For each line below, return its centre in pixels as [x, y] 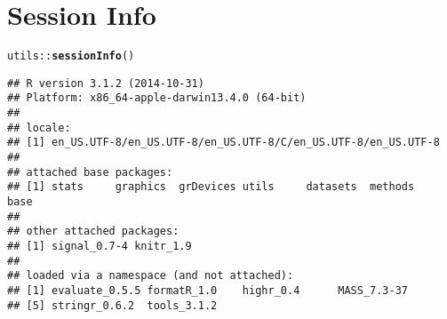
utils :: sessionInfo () [71, 56]
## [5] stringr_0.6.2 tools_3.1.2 [112, 305]
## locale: [39, 128]
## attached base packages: [90, 172]
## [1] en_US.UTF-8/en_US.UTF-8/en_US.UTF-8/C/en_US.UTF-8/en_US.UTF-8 [223, 143]
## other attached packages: [93, 231]
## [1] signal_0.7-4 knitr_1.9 [100, 246]
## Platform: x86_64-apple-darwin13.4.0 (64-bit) [157, 98]
